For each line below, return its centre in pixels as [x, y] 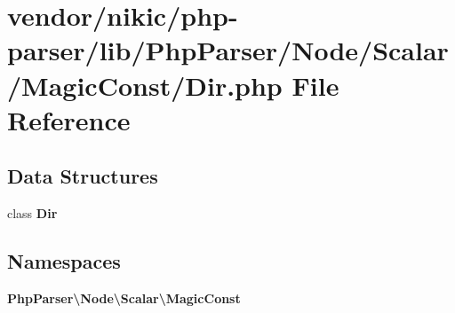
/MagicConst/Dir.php [145, 85]
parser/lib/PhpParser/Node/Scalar [228, 50]
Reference [69, 119]
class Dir [32, 213]
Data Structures [83, 176]
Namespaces [64, 261]
